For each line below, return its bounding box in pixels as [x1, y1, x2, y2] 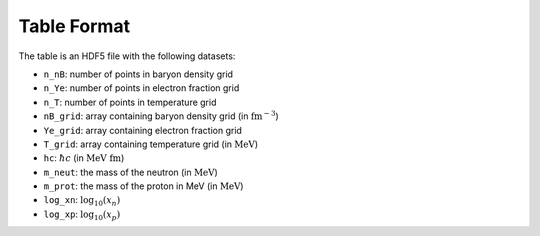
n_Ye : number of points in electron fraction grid [43, 82, 240, 94]
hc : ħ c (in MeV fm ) [43, 152, 125, 164]
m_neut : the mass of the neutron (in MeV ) [43, 166, 219, 178]
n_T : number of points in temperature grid [43, 96, 217, 108]
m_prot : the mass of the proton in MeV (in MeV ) [43, 180, 244, 192]
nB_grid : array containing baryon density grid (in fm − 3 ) [43, 109, 279, 122]
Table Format [18, 15, 130, 37]
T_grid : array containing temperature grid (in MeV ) [43, 138, 259, 150]
